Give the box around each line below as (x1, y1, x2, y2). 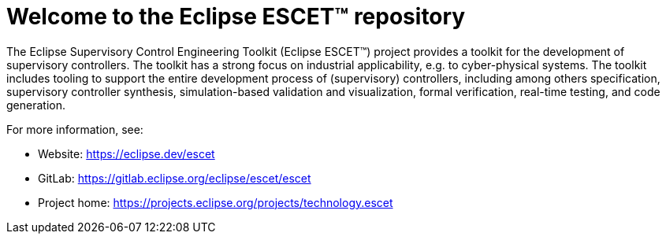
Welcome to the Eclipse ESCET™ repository (6, 3, 466, 30)
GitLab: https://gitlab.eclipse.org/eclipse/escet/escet (38, 171, 311, 185)
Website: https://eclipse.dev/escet (38, 146, 215, 161)
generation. (6, 98, 65, 112)
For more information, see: (6, 122, 143, 136)
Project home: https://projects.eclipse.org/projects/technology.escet (38, 195, 393, 209)
